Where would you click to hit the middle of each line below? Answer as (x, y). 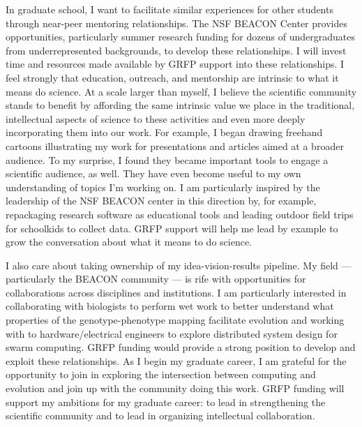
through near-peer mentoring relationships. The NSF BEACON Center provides (176, 23)
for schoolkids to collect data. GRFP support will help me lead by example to (172, 228)
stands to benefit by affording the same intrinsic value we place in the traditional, (180, 105)
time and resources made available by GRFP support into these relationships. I (175, 64)
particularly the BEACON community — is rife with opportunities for (156, 279)
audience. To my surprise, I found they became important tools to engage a (167, 159)
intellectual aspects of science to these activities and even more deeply (156, 118)
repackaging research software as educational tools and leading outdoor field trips (180, 214)
